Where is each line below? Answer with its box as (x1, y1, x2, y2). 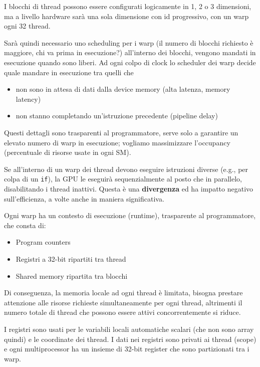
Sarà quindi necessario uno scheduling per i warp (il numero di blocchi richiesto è (4, 37, 253, 48)
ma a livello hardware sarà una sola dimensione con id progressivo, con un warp (4, 11, 249, 21)
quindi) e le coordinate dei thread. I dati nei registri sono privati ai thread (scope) (4, 333, 256, 344)
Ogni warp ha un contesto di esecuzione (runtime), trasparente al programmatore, (4, 210, 256, 221)
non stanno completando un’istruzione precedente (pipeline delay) (16, 110, 218, 121)
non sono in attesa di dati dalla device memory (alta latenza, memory (16, 84, 230, 94)
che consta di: (4, 220, 46, 230)
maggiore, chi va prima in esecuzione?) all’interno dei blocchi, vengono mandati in (4, 47, 256, 58)
